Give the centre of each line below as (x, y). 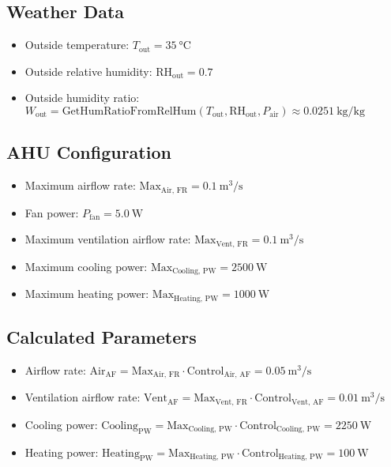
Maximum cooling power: (86, 266)
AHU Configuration (89, 152)
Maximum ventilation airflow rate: (108, 239)
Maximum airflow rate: (80, 185)
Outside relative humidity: (88, 71)
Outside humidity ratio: (82, 98)
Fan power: (52, 212)
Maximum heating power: (87, 294)
